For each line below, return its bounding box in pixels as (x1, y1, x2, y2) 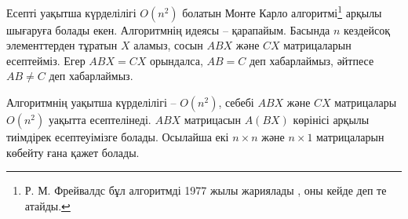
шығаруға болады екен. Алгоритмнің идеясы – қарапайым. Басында (6, 21, 330, 38)
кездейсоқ (344, 21, 390, 38)
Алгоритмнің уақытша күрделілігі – (6, 94, 177, 111)
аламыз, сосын (133, 37, 203, 53)
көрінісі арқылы (293, 111, 370, 128)
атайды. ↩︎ (24, 197, 71, 214)
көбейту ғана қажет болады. (6, 144, 140, 160)
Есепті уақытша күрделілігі (6, 4, 137, 20)
